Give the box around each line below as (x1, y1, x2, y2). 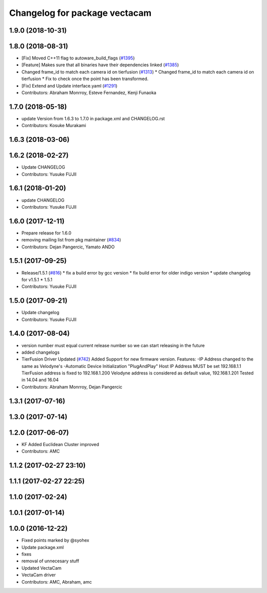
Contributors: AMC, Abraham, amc (21, 579, 92, 585)
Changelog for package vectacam (9, 7, 152, 18)
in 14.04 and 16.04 (21, 377, 59, 383)
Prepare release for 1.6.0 (21, 230, 72, 236)
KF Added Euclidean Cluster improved (21, 441, 99, 447)
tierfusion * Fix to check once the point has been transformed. (21, 76, 148, 82)
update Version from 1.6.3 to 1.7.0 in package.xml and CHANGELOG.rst (21, 115, 165, 121)
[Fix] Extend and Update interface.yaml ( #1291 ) (21, 83, 118, 89)
